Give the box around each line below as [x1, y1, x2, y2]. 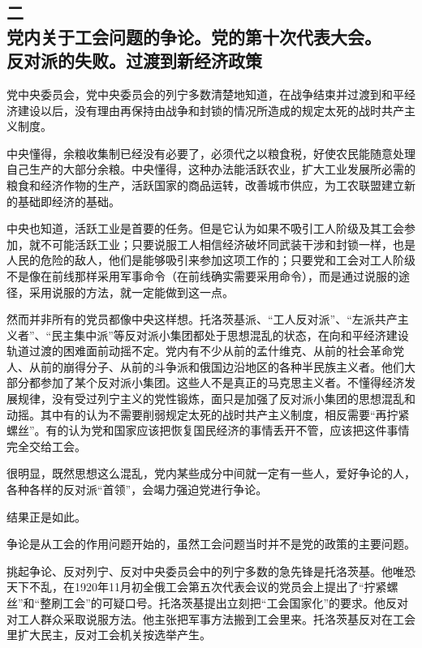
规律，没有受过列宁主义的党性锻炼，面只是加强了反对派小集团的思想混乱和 [17, 390, 416, 407]
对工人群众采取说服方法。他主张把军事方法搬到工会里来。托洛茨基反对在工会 [6, 610, 416, 627]
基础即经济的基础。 [17, 192, 120, 209]
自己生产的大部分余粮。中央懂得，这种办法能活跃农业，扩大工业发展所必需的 [6, 161, 416, 178]
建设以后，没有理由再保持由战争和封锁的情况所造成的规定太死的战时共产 [17, 101, 404, 118]
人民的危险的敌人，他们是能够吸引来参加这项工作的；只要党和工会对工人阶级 [6, 251, 416, 268]
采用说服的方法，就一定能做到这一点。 [28, 283, 234, 300]
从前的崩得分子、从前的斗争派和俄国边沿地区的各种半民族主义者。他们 [28, 358, 404, 375]
